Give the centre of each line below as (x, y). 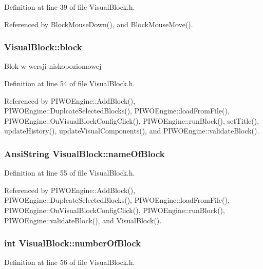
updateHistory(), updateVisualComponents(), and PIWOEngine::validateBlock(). (132, 131)
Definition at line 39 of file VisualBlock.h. (70, 7)
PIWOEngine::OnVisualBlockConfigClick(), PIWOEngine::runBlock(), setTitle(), (132, 120)
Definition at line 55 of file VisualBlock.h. (70, 173)
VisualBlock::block (43, 47)
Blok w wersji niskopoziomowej (53, 66)
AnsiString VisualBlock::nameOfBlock (84, 153)
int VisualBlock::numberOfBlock (73, 243)
